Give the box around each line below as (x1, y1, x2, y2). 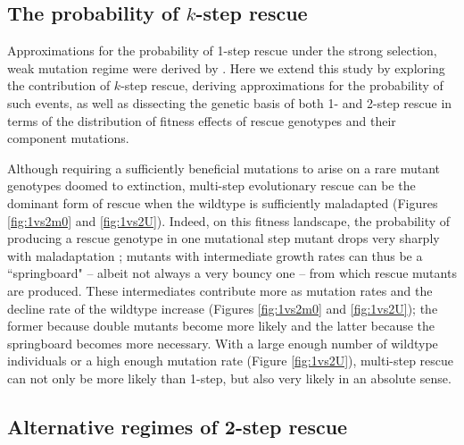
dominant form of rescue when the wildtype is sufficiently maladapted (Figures (7, 193, 438, 212)
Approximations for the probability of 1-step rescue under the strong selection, (7, 41, 437, 60)
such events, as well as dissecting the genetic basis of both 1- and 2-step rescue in (7, 93, 452, 112)
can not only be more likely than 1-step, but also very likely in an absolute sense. (7, 368, 452, 387)
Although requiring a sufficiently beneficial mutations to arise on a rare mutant (7, 158, 441, 177)
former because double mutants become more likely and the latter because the (7, 316, 435, 335)
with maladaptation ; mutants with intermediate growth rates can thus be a (7, 246, 423, 264)
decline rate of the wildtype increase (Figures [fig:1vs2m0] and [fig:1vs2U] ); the (7, 298, 438, 317)
